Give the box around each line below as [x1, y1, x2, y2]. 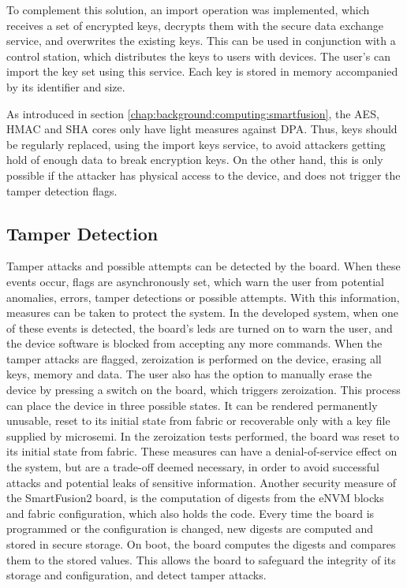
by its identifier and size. [6, 78, 125, 95]
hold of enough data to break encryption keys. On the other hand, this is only [6, 151, 383, 168]
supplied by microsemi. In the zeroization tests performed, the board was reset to [6, 427, 400, 444]
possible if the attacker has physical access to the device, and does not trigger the [6, 166, 401, 183]
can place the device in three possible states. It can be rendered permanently [6, 396, 378, 413]
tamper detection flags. [6, 182, 118, 199]
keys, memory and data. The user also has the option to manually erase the [6, 366, 372, 382]
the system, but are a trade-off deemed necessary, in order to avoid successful [6, 459, 379, 475]
